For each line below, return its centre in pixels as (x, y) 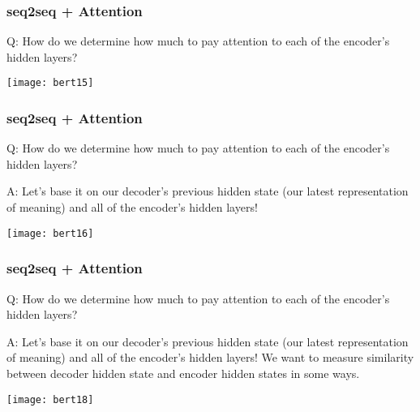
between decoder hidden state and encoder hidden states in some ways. (183, 373)
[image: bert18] (50, 399)
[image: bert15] (50, 83)
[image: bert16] (50, 233)
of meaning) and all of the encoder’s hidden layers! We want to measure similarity (210, 357)
